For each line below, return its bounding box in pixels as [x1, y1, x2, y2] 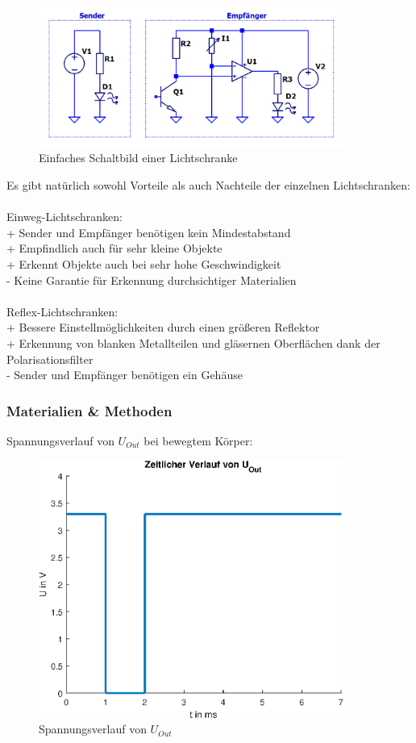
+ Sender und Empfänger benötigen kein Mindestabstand [6, 223, 291, 240]
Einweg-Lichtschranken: [6, 208, 123, 225]
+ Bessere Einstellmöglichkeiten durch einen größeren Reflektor [6, 319, 320, 336]
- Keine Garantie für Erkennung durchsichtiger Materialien [6, 271, 297, 288]
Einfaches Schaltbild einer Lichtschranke [39, 149, 238, 166]
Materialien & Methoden [6, 400, 173, 420]
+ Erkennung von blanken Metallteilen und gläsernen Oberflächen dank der [6, 334, 381, 351]
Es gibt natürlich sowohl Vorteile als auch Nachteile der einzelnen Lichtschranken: [6, 177, 410, 194]
